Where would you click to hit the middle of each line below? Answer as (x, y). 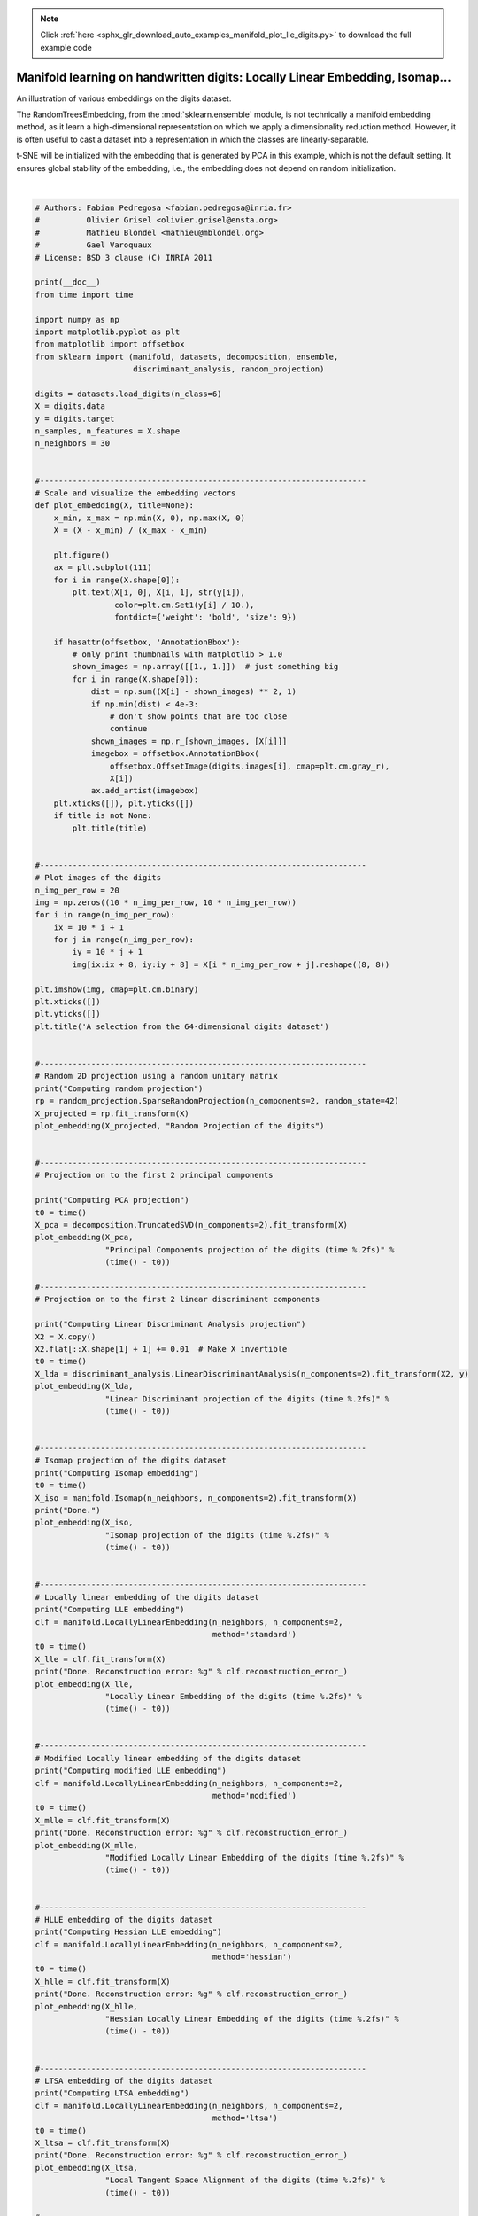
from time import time (84, 294)
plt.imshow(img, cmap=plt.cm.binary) (117, 989)
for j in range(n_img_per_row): (124, 940)
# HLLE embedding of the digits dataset (123, 1919)
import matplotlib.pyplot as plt (108, 332)
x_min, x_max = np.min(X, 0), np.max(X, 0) (149, 518)
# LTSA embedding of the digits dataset (123, 2081)
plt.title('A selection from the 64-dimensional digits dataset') (182, 1026)
